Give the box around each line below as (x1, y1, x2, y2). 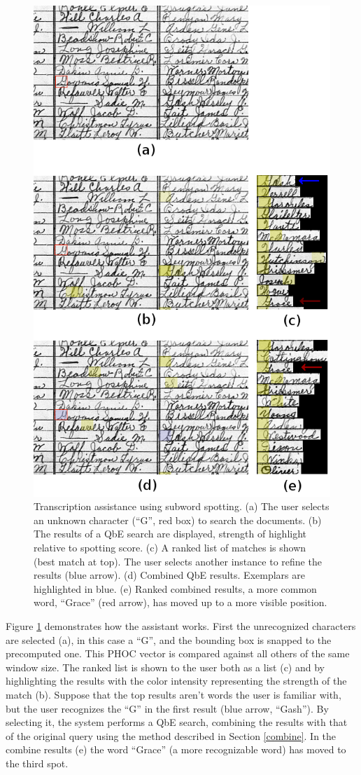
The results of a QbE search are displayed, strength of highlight (34, 526, 307, 541)
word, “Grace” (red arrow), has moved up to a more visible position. (34, 595, 327, 610)
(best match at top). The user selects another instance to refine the (34, 554, 322, 568)
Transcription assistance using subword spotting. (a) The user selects (34, 499, 330, 514)
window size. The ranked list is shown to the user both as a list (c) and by (6, 659, 325, 674)
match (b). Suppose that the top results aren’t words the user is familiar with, (6, 687, 341, 701)
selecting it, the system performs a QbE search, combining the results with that (6, 715, 348, 729)
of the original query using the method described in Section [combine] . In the (6, 728, 337, 743)
